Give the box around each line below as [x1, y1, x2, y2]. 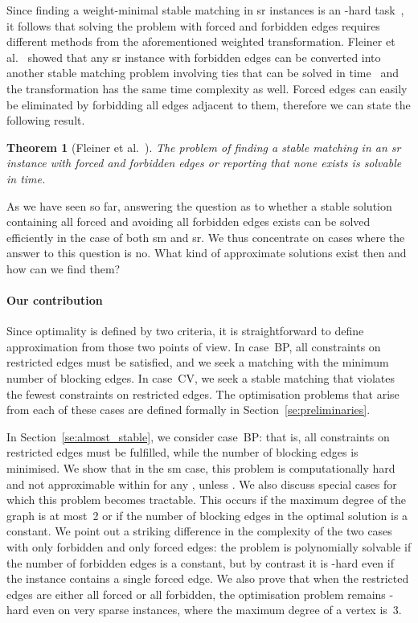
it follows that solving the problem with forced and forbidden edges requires [6, 17, 380, 34]
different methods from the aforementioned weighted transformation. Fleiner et [6, 33, 395, 50]
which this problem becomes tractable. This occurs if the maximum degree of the [6, 491, 407, 508]
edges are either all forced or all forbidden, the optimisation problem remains [6, 585, 386, 602]
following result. [6, 112, 85, 129]
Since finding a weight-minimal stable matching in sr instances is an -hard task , [6, 2, 404, 18]
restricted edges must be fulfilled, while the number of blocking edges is [6, 444, 359, 461]
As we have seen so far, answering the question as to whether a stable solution [6, 197, 392, 214]
